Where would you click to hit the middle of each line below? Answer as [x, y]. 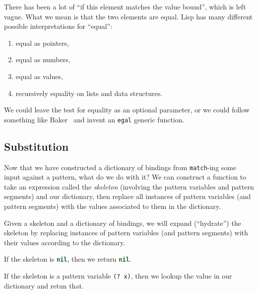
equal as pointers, [42, 43]
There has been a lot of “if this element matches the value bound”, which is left [125, 6]
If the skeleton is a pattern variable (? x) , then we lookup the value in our [118, 276]
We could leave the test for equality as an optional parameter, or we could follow [127, 110]
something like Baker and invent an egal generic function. [94, 119]
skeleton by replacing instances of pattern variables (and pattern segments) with [126, 233]
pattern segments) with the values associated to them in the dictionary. [113, 206]
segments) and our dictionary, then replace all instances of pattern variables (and [128, 196]
